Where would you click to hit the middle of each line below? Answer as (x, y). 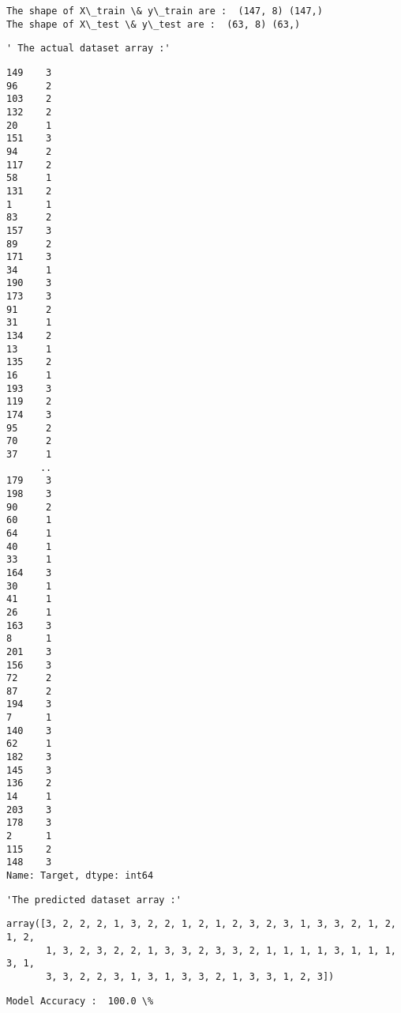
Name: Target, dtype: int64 (80, 876)
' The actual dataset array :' (88, 49)
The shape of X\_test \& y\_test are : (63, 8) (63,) (154, 24)
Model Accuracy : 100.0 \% (80, 1001)
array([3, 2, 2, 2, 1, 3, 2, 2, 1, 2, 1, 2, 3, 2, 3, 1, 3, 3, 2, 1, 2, (201, 924)
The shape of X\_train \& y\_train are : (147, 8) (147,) (165, 11)
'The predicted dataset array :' (94, 900)
